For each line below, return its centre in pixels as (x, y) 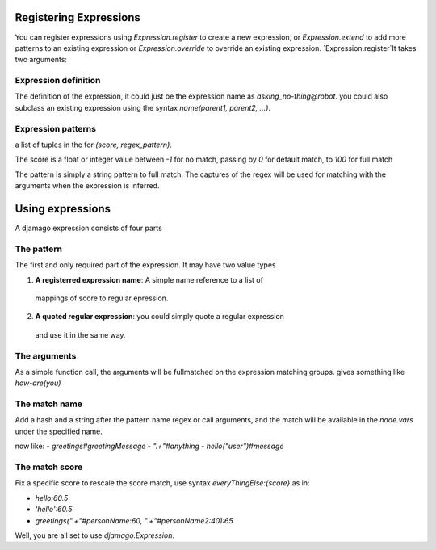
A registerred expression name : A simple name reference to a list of (149, 279)
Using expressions (63, 209)
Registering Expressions (78, 17)
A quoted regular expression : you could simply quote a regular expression (159, 317)
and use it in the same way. (80, 334)
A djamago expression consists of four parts (89, 228)
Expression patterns (56, 128)
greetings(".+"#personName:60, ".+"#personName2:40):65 (134, 520)
